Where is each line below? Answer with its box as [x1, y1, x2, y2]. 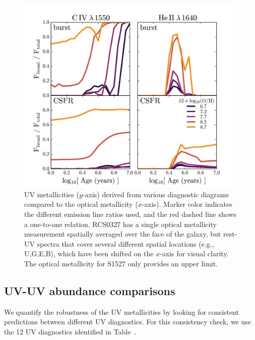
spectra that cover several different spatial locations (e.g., [37, 238, 214, 249]
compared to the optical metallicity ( [24, 199, 138, 209]
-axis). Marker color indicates [142, 199, 232, 209]
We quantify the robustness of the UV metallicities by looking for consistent [4, 306, 239, 317]
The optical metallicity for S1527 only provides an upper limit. [24, 258, 218, 268]
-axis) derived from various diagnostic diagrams [82, 189, 229, 199]
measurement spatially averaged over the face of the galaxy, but [24, 229, 221, 239]
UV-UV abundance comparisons [4, 282, 175, 298]
